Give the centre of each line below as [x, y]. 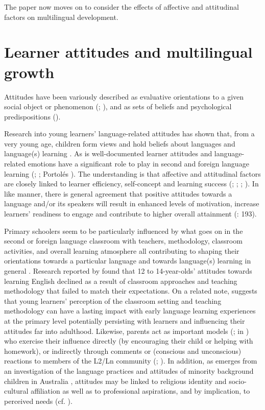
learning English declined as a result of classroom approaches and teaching [121, 281]
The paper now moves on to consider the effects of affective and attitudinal [122, 7]
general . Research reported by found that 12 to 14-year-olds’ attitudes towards [128, 271]
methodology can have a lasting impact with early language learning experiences [130, 311]
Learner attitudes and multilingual [128, 52]
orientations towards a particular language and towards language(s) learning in [128, 261]
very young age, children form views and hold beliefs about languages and [120, 143]
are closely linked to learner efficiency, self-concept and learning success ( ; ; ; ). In [131, 184]
